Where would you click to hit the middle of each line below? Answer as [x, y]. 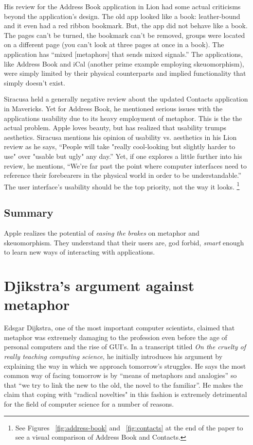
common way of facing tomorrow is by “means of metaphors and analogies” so [120, 375]
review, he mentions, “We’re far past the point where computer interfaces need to [125, 165]
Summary [29, 213]
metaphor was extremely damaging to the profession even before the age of [116, 337]
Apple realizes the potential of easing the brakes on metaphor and [102, 233]
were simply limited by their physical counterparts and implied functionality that [125, 73]
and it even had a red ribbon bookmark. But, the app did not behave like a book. [126, 26]
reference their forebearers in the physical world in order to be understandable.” [123, 175]
